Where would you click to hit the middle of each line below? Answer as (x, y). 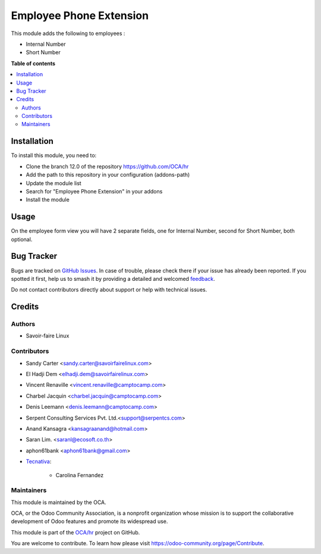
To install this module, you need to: (54, 155)
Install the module (48, 200)
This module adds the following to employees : (68, 33)
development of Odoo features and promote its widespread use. (89, 521)
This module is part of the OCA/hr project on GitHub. (75, 532)
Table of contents (33, 63)
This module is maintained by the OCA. (59, 502)
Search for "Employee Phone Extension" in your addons (94, 191)
